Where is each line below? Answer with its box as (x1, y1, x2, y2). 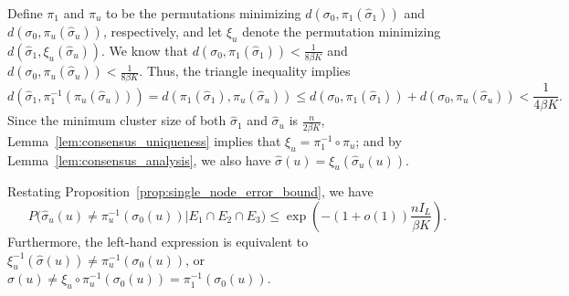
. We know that (101, 40, 188, 59)
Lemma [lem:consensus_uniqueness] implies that (7, 131, 281, 150)
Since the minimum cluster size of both (7, 111, 227, 130)
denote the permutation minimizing (242, 22, 441, 40)
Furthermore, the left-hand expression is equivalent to (7, 231, 309, 250)
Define (7, 4, 43, 22)
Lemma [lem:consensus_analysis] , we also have (7, 150, 271, 169)
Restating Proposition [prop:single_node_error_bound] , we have (7, 182, 374, 201)
